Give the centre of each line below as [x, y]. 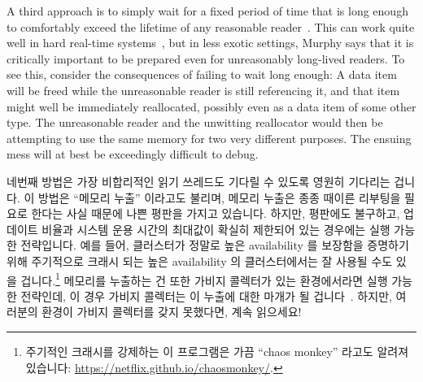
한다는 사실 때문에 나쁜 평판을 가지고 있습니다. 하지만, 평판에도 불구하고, [216, 213]
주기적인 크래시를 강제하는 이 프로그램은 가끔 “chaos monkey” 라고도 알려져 [217, 351]
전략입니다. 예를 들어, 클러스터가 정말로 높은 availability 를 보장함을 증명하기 [215, 245]
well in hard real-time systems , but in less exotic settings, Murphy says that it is [210, 43]
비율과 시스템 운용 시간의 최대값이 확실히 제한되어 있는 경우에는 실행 [216, 229]
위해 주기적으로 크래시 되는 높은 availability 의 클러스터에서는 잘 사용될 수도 [200, 260]
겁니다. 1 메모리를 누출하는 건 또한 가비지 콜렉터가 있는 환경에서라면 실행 [204, 279]
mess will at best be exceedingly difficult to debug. [133, 154]
